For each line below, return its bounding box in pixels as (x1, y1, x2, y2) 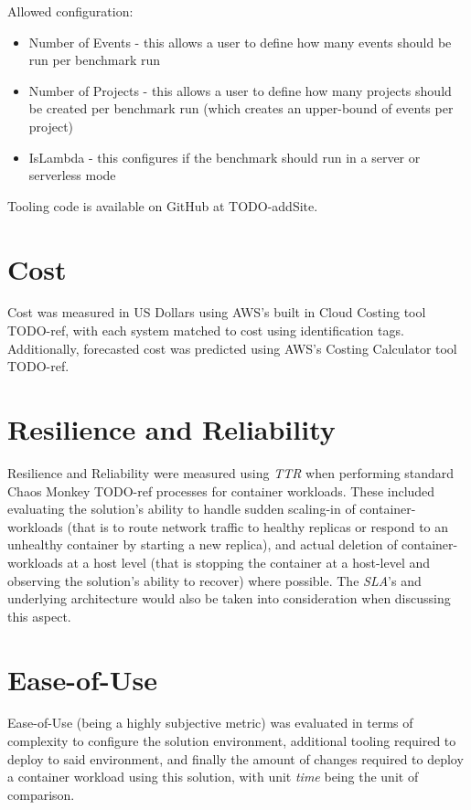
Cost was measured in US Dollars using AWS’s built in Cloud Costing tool (7, 303, 426, 322)
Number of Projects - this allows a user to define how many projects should (28, 80, 452, 100)
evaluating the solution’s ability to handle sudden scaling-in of (7, 499, 356, 518)
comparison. (7, 784, 75, 804)
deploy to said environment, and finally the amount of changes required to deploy (7, 749, 464, 768)
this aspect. (7, 606, 71, 625)
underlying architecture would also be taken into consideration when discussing (7, 589, 451, 608)
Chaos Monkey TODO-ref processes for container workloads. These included (7, 481, 435, 500)
